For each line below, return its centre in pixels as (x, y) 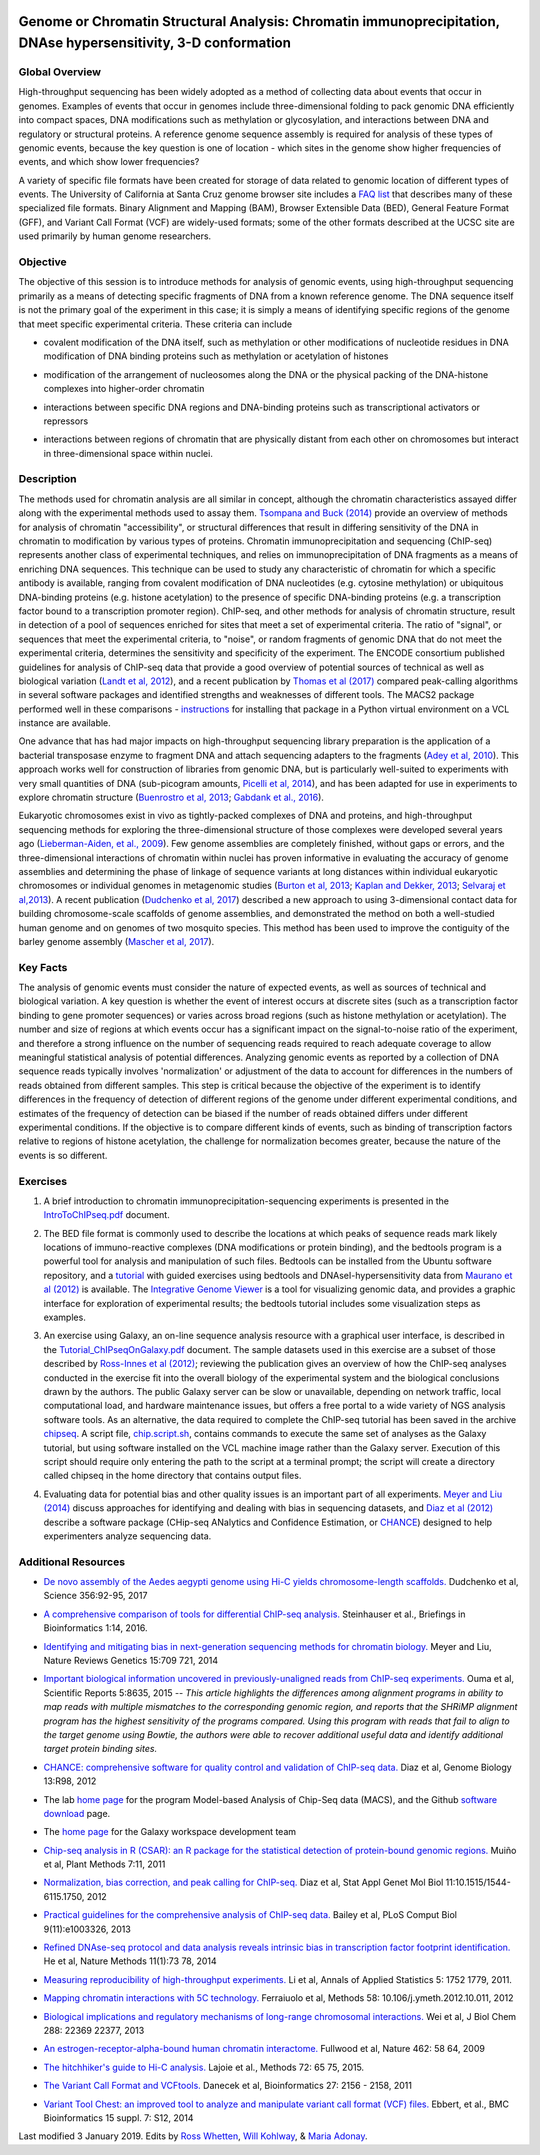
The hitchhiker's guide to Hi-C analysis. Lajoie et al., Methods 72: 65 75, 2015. (204, 2067)
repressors (66, 421)
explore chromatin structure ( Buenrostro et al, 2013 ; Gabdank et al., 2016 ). (171, 797)
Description (47, 479)
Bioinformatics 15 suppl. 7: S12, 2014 (118, 2117)
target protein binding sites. (100, 1749)
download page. (77, 1813)
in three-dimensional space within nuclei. (128, 453)
